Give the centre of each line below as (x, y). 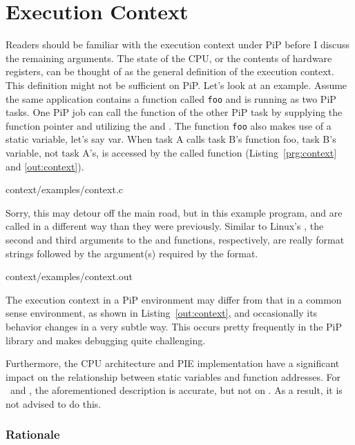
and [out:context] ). (45, 166)
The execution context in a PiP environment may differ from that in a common (174, 299)
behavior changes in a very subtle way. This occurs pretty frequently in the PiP (174, 326)
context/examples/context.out (69, 276)
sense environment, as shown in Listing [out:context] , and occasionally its (162, 313)
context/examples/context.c (65, 189)
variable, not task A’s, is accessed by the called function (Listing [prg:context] (171, 152)
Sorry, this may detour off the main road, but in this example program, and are (174, 212)
